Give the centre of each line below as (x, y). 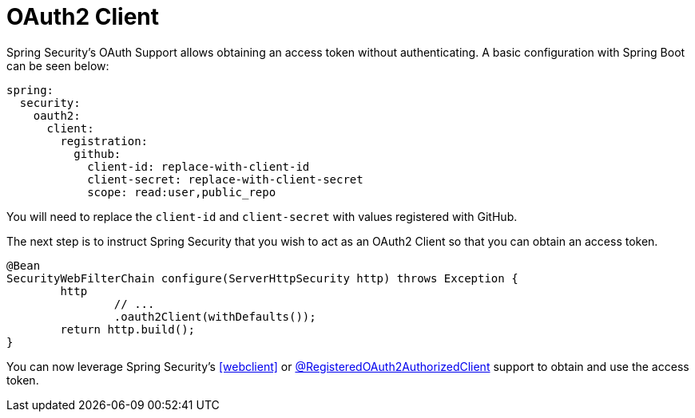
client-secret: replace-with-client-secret (225, 179)
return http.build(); (128, 329)
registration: (104, 141)
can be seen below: (58, 65)
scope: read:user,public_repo (182, 192)
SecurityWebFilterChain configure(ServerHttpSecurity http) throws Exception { (262, 278)
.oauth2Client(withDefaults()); (215, 316)
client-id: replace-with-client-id (199, 166)
